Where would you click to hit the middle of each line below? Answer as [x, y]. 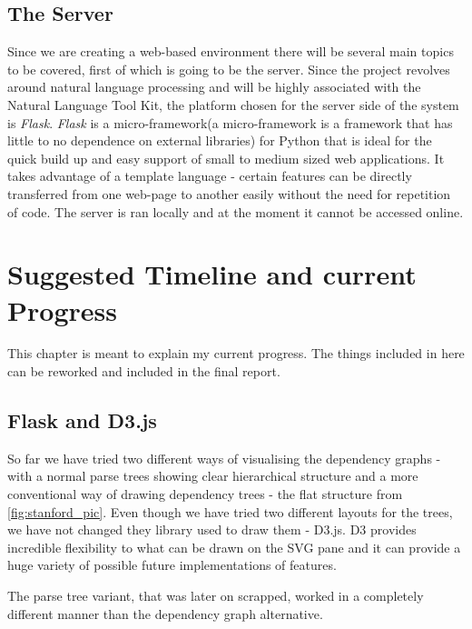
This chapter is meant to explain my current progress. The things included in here [236, 353]
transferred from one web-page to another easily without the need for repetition [229, 193]
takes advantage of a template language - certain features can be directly [210, 176]
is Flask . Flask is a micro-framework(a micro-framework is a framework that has [230, 122]
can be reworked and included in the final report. [144, 371]
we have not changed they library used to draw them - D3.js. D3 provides [212, 529]
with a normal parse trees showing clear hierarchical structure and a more [213, 476]
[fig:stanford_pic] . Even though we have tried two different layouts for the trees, [230, 511]
